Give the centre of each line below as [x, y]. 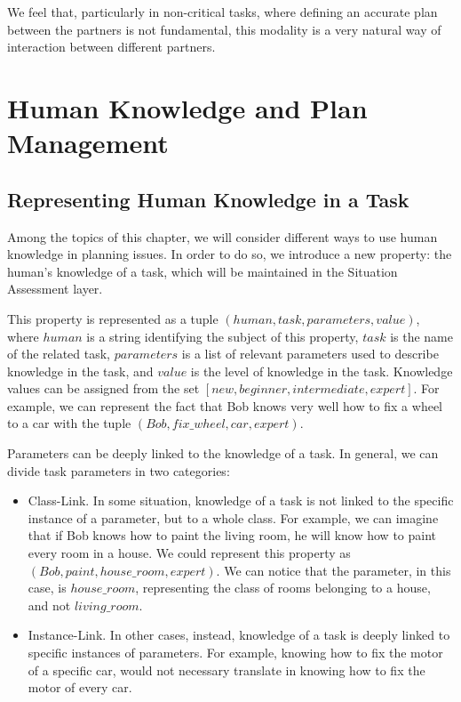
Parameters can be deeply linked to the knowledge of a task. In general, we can [223, 453]
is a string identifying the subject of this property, [223, 336]
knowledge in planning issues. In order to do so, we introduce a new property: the [230, 254]
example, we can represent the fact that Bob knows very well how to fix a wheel [225, 405]
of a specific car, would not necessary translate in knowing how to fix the [227, 670]
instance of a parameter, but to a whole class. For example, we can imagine [233, 517]
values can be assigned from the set [103, 388]
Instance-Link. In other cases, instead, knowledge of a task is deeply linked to [239, 635]
